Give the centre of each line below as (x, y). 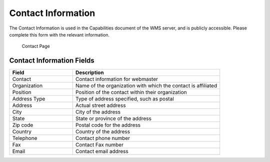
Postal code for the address (108, 125)
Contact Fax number (99, 145)
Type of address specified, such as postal (125, 99)
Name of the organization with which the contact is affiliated (146, 86)
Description (90, 72)
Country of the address (102, 131)
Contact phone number (102, 138)
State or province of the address (113, 118)
